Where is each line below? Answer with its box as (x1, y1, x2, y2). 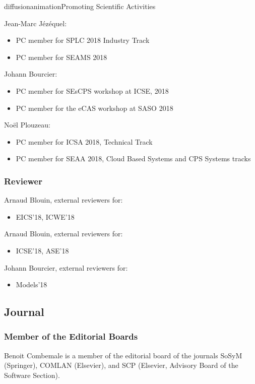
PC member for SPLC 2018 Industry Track (16, 35, 150, 45)
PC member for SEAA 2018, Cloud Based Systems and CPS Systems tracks (16, 153, 251, 164)
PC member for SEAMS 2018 (16, 51, 107, 62)
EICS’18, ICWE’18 (16, 211, 75, 222)
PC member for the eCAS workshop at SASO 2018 (16, 102, 173, 113)
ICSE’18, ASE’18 (16, 245, 69, 255)
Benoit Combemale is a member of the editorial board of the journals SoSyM (4, 350, 242, 360)
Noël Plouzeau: (4, 119, 50, 130)
